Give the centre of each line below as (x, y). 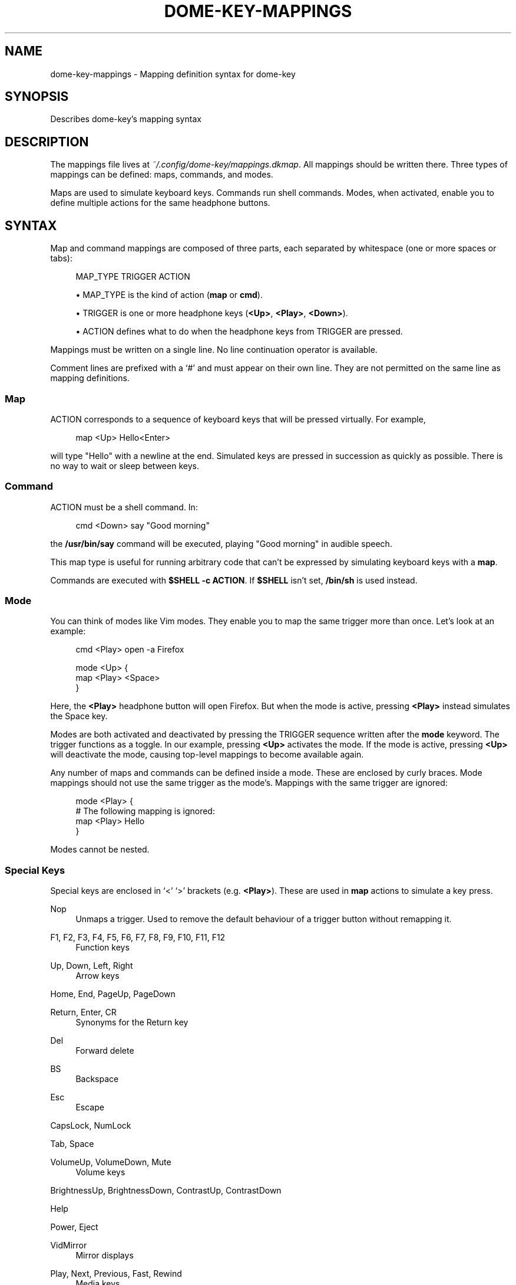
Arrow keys (97, 976)
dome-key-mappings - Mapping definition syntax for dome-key (173, 74)
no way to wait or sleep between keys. (125, 466)
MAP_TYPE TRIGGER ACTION (133, 277)
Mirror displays (105, 1256)
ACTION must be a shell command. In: (124, 507)
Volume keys (100, 1172)
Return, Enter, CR (83, 1012)
